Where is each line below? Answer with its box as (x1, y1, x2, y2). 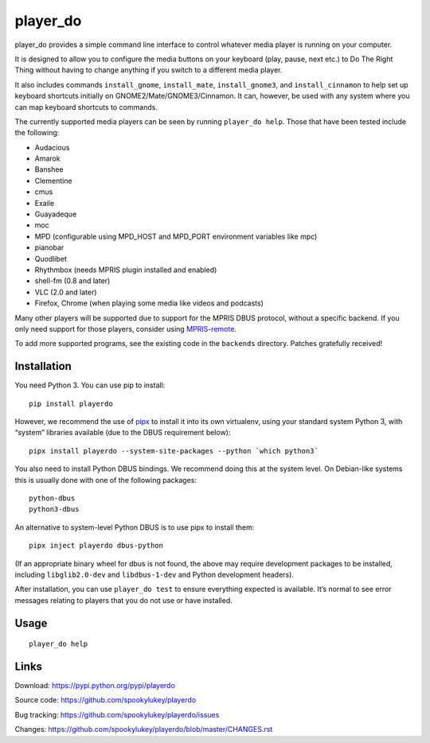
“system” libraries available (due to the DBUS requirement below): (14, 428, 231, 438)
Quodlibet (34, 254, 68, 263)
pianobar (34, 243, 64, 252)
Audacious (34, 142, 70, 152)
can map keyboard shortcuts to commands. (14, 102, 158, 111)
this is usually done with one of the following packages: (14, 475, 197, 484)
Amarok (34, 154, 61, 163)
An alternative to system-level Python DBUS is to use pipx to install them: (14, 522, 255, 532)
